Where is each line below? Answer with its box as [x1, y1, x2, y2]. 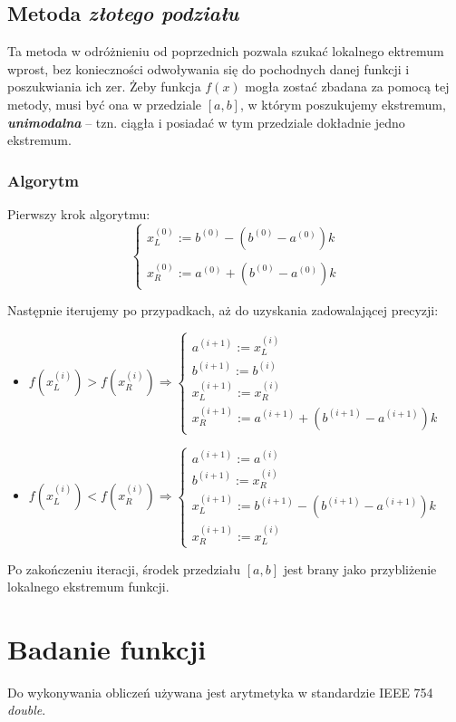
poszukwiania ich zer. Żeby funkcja [7, 77, 201, 96]
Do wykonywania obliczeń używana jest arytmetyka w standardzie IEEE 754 [7, 682, 433, 701]
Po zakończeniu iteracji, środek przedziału [7, 559, 241, 578]
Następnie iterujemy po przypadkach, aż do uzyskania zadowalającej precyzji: [7, 301, 439, 320]
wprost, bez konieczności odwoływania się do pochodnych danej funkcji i [7, 59, 410, 78]
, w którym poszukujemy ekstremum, [239, 94, 446, 113]
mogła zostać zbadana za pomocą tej [245, 77, 450, 96]
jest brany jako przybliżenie [283, 559, 437, 578]
